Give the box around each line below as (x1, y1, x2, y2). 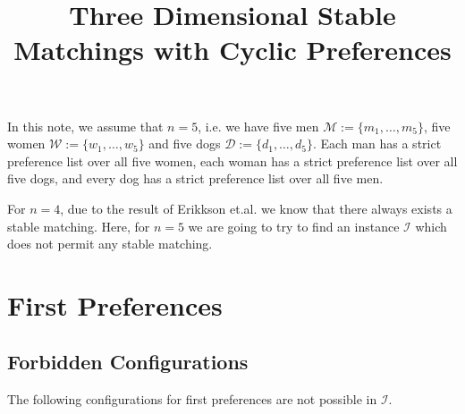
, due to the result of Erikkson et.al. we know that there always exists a (60, 199, 452, 217)
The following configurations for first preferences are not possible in (7, 390, 377, 409)
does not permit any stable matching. (7, 234, 213, 253)
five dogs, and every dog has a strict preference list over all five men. (7, 169, 384, 188)
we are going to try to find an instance (188, 216, 400, 235)
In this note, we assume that (7, 116, 164, 135)
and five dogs (148, 134, 221, 153)
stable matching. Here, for (7, 216, 150, 235)
